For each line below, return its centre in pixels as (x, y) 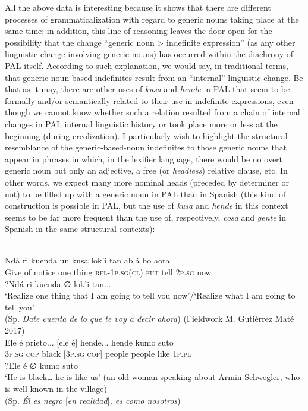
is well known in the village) (56, 388)
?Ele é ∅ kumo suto (41, 365)
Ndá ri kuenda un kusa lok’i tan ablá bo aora (87, 260)
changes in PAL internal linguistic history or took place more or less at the (141, 123)
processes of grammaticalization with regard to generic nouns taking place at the (152, 19)
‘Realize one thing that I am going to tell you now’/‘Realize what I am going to (150, 295)
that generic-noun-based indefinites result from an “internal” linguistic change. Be (154, 77)
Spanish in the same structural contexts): (80, 229)
